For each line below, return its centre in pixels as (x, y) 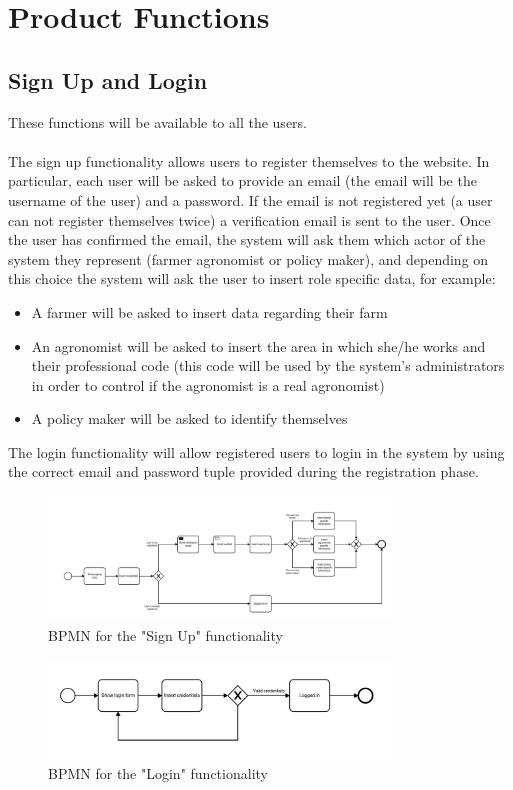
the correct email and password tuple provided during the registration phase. (243, 471)
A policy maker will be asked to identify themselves (189, 418)
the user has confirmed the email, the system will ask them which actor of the (247, 239)
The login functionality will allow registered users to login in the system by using (256, 451)
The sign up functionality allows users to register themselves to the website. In (249, 160)
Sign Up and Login (108, 79)
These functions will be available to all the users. (157, 121)
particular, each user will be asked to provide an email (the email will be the (242, 180)
